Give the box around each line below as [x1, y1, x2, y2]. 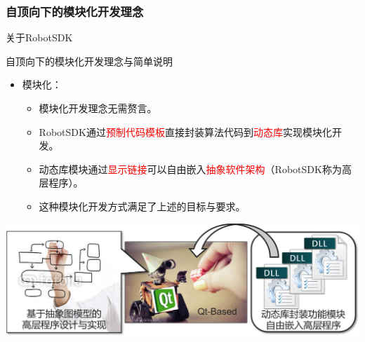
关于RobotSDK [6, 30, 73, 45]
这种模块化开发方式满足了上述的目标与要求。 [39, 198, 246, 213]
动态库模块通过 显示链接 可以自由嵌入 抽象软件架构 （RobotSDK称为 [39, 161, 342, 176]
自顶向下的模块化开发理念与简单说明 [6, 53, 173, 68]
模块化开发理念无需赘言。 [39, 101, 157, 115]
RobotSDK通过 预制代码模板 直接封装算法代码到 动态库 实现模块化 [39, 124, 332, 139]
